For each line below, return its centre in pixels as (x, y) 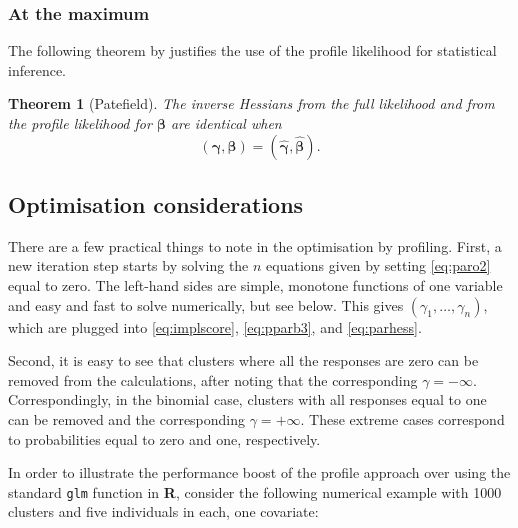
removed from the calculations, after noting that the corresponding (213, 379)
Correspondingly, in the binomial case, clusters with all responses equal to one (247, 399)
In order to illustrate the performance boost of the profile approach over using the (259, 472)
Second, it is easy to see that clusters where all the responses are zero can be (243, 360)
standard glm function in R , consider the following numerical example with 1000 (255, 491)
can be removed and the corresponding (127, 418)
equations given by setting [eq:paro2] (378, 265)
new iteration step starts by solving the (128, 265)
